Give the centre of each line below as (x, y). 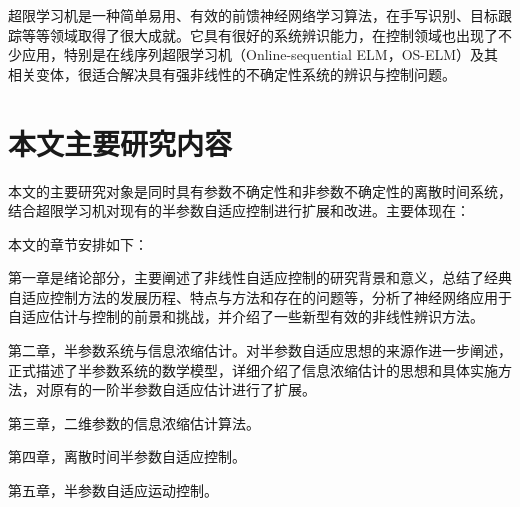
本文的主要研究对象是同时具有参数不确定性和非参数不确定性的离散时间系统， (260, 190)
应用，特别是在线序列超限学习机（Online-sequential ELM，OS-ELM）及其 (260, 54)
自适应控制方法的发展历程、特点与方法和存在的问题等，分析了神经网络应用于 (260, 296)
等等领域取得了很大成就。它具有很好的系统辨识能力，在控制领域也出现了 (259, 34)
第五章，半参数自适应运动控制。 (113, 490)
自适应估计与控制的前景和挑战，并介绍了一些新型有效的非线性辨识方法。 (246, 316)
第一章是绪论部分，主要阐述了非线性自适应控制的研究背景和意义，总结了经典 (260, 277)
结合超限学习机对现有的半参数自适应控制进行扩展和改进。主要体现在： (239, 210)
